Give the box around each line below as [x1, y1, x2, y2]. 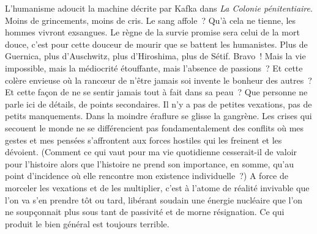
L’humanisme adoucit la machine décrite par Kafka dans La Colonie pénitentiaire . [5, 2, 313, 14]
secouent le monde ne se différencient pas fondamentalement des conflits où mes [5, 121, 304, 134]
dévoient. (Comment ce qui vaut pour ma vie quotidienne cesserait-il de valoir [5, 145, 297, 158]
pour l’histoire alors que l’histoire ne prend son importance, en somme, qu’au [5, 157, 294, 170]
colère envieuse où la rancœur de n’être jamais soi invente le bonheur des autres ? [5, 73, 312, 86]
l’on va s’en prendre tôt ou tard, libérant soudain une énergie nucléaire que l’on [5, 193, 303, 206]
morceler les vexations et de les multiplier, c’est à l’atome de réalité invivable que [5, 181, 310, 194]
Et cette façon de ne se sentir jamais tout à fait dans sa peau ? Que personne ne [5, 86, 308, 98]
